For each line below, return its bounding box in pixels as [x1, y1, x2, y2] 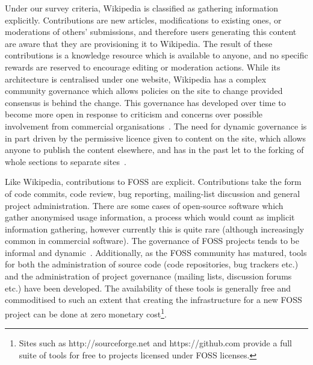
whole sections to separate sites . [5, 155, 126, 167]
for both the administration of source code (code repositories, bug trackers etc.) [5, 258, 299, 270]
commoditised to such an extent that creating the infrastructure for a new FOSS [5, 293, 302, 306]
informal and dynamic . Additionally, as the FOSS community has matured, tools [5, 246, 307, 258]
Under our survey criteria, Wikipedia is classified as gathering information [5, 2, 279, 14]
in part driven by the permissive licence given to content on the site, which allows [5, 131, 306, 144]
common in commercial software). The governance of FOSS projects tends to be [5, 234, 299, 247]
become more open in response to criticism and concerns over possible [5, 108, 262, 120]
